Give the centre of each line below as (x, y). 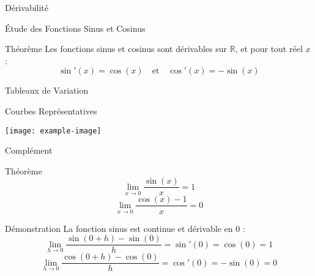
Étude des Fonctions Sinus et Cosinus (75, 28)
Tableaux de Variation (47, 90)
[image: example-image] (53, 131)
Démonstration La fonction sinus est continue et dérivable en (119, 228)
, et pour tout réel (269, 49)
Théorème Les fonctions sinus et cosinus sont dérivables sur (116, 49)
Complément (29, 150)
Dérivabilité (27, 7)
